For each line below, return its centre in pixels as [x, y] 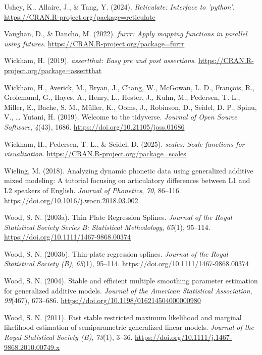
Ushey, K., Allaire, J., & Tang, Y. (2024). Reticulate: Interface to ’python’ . [119, 7]
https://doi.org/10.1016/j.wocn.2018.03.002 [71, 200]
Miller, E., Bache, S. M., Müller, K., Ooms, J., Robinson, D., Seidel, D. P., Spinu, [130, 107]
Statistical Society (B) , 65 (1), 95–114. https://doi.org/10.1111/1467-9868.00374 [126, 263]
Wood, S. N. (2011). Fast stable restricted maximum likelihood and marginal [123, 317]
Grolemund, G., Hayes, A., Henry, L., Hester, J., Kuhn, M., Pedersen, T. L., [122, 97]
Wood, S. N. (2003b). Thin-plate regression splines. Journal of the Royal [116, 253]
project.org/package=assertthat [53, 70]
